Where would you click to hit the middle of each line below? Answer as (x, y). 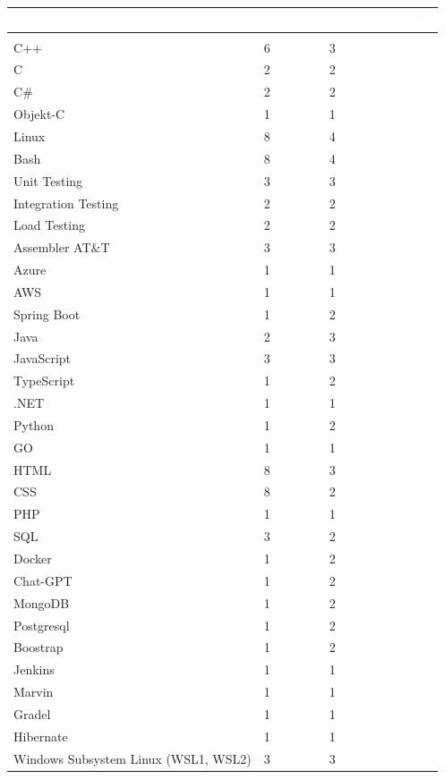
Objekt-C (39, 114)
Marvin (34, 692)
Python (34, 424)
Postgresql (42, 625)
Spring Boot (47, 313)
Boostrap (39, 647)
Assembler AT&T (62, 247)
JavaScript (43, 358)
